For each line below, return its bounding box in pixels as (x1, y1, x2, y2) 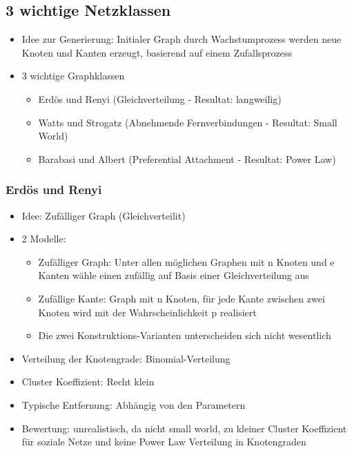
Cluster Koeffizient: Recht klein (21, 374, 155, 389)
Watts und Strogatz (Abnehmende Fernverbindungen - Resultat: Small (38, 115, 338, 129)
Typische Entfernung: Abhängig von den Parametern (21, 397, 246, 412)
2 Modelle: (21, 231, 66, 246)
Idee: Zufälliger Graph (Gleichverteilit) (21, 208, 186, 222)
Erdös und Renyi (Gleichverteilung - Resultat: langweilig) (38, 91, 282, 106)
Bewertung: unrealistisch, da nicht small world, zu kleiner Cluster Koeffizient (21, 421, 347, 435)
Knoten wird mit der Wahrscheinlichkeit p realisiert (38, 305, 257, 319)
